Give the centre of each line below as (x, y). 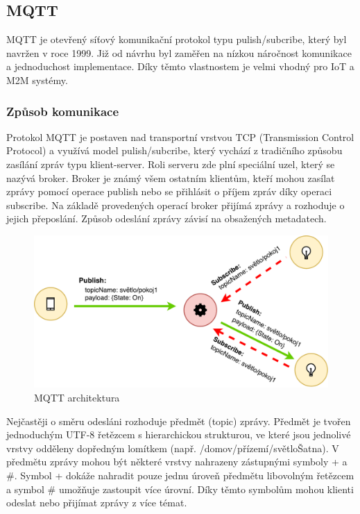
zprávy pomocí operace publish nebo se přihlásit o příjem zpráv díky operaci (169, 191)
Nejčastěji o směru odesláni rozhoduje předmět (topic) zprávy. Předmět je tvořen (179, 421)
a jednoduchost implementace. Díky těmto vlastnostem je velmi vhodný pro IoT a (180, 66)
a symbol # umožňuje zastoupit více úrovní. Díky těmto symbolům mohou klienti (180, 489)
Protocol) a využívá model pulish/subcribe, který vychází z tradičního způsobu (174, 150)
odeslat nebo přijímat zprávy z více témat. (97, 503)
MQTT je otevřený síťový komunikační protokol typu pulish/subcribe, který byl (177, 39)
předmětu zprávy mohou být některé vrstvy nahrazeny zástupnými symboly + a (177, 462)
